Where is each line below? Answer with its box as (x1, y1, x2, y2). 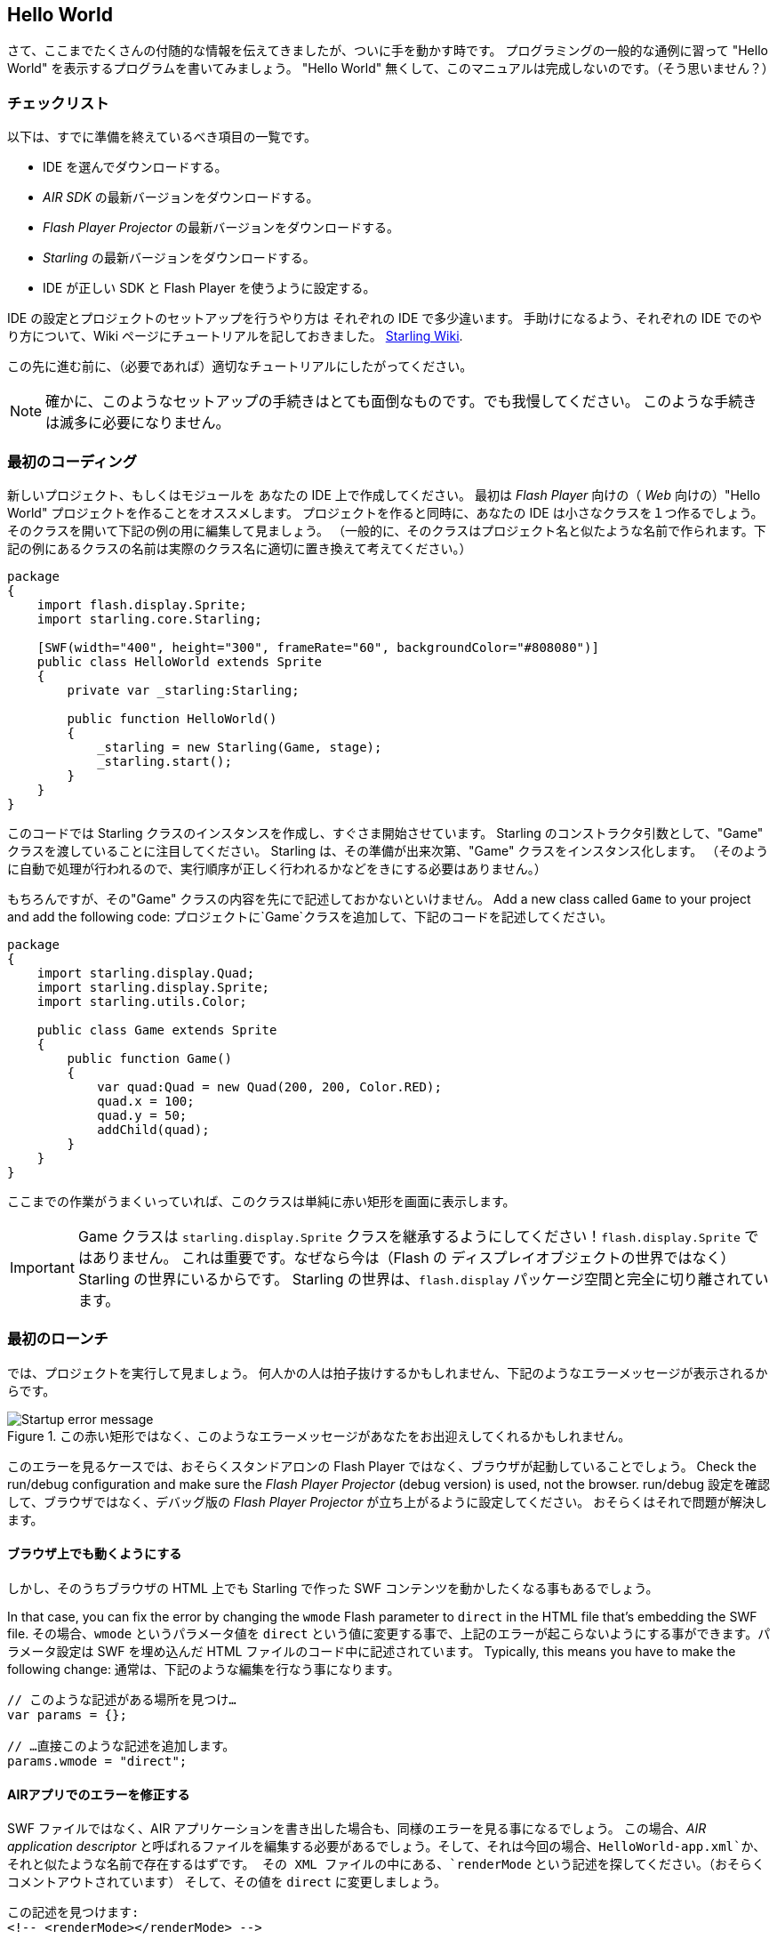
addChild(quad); (97, 1122, 210, 1137)
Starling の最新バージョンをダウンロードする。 (43, 250, 316, 266)
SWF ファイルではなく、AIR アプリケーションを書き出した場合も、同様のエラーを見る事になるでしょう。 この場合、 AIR (7, 1821, 707, 1837)
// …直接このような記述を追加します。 (7, 1738, 236, 1753)
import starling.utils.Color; (36, 994, 247, 1009)
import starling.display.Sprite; (36, 979, 270, 994)
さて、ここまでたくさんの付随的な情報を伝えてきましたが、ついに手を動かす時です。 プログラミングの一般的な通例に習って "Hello (7, 43, 768, 59)
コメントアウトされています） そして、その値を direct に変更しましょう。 (7, 1874, 447, 1890)
